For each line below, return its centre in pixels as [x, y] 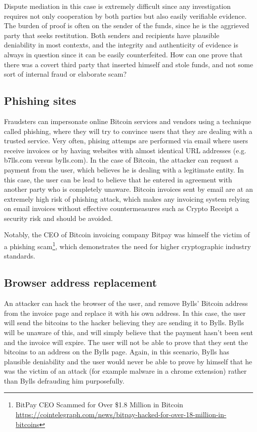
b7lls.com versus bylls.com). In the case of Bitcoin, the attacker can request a [121, 160]
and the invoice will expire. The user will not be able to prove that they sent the [126, 342]
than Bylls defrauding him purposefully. [64, 380]
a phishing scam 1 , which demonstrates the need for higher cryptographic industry [128, 245]
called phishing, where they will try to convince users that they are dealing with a [128, 131]
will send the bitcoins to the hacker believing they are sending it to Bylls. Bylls [124, 323]
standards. [20, 256]
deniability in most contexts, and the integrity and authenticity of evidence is [121, 45]
